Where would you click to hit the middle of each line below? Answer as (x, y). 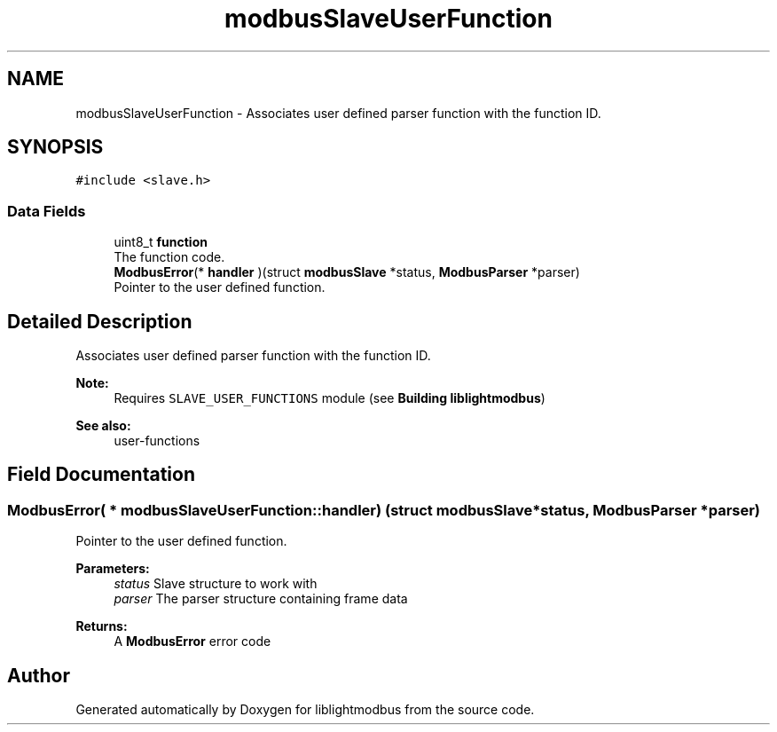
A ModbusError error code (192, 641)
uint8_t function (161, 242)
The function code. (169, 257)
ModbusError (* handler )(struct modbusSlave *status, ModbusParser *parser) (347, 272)
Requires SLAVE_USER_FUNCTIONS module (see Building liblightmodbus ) (330, 398)
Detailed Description (100, 321)
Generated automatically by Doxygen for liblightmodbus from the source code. (305, 710)
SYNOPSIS (55, 147)
